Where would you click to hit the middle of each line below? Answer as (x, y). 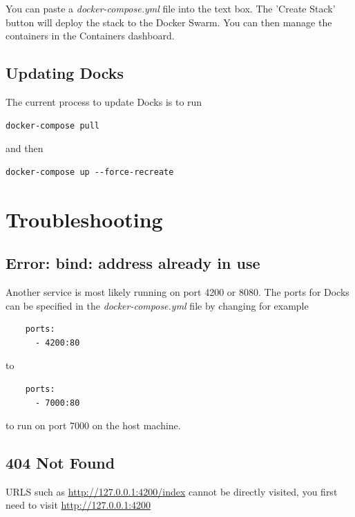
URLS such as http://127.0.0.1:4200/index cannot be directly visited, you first (172, 491)
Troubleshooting (84, 219)
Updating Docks (65, 73)
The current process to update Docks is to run (104, 101)
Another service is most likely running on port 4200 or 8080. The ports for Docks (177, 291)
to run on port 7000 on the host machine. (93, 425)
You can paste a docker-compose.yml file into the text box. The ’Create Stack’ (171, 8)
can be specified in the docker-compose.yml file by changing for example (157, 305)
